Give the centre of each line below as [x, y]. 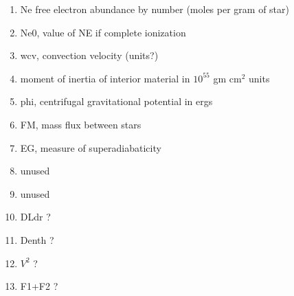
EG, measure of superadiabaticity [91, 147]
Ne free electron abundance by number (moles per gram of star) [155, 9]
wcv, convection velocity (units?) [89, 55]
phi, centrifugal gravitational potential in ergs [116, 101]
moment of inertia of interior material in [105, 78]
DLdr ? [35, 217]
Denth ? [37, 239]
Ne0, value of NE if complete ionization [103, 32]
